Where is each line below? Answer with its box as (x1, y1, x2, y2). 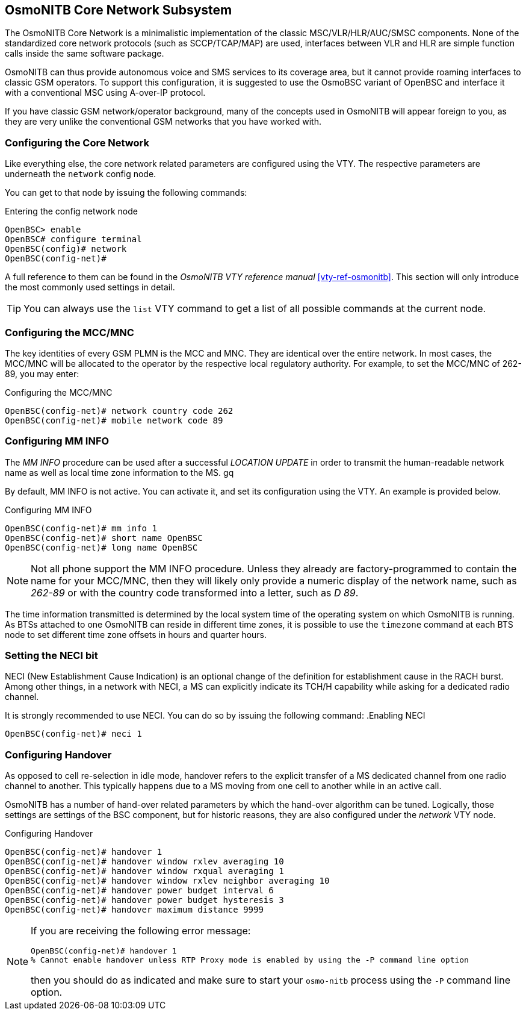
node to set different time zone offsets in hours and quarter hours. (5, 629, 267, 640)
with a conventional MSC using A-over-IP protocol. (5, 87, 206, 98)
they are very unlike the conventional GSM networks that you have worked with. (5, 116, 321, 127)
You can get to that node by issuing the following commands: (5, 187, 247, 198)
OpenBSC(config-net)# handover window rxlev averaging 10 (5, 857, 284, 867)
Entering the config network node (5, 206, 138, 217)
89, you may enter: (5, 368, 79, 379)
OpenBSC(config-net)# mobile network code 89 (5, 415, 223, 425)
